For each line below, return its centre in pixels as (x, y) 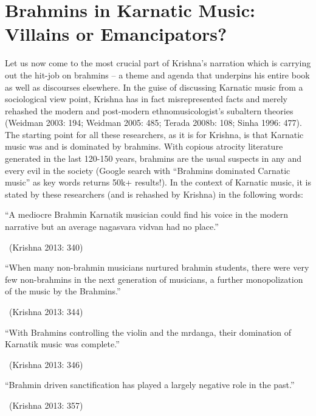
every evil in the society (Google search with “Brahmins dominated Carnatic (148, 170)
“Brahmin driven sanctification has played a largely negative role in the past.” (150, 385)
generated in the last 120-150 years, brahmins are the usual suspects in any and (153, 158)
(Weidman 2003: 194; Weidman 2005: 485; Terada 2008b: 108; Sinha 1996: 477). (153, 123)
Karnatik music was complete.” (62, 344)
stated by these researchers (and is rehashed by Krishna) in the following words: (154, 194)
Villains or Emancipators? (116, 34)
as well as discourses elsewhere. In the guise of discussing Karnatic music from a (154, 87)
